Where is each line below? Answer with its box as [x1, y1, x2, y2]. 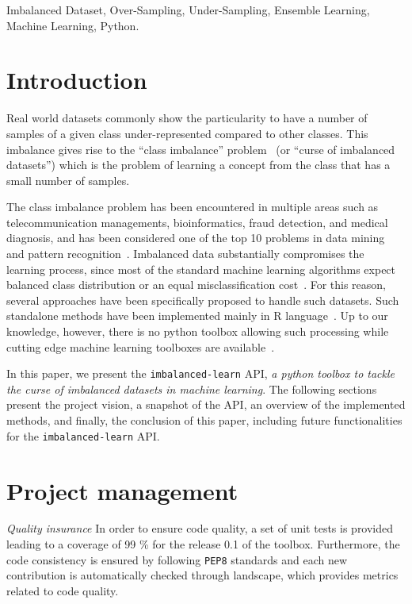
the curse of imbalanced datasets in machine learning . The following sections [6, 380, 377, 397]
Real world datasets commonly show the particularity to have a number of [6, 110, 368, 126]
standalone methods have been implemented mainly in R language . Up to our [6, 307, 388, 324]
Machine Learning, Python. [6, 17, 139, 33]
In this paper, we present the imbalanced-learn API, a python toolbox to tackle [6, 365, 395, 382]
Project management [6, 474, 238, 506]
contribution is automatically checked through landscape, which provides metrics [6, 567, 399, 583]
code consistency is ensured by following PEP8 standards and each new [6, 551, 348, 567]
